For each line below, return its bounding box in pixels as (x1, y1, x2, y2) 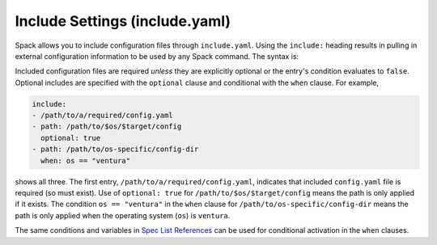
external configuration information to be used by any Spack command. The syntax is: (15, 51, 299, 61)
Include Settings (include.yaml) (15, 12, 231, 30)
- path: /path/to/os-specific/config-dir (32, 145, 199, 154)
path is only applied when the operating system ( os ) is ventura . (15, 210, 231, 220)
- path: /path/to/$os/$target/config (32, 122, 182, 131)
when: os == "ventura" (40, 156, 131, 165)
